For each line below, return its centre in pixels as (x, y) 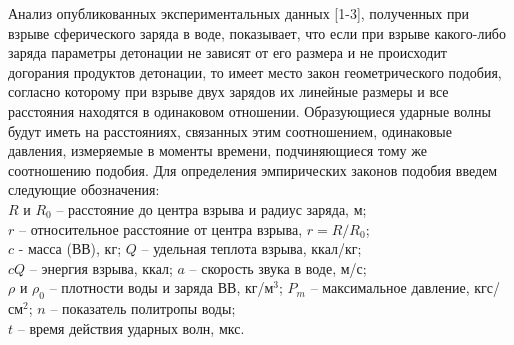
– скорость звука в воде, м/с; (278, 267)
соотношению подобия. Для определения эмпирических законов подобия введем (253, 169)
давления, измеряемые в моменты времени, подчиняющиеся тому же (217, 150)
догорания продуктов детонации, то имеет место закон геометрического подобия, (255, 71)
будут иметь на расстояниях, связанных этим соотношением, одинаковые (230, 130)
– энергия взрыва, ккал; (101, 267)
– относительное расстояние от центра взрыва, (160, 228)
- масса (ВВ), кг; (70, 248)
